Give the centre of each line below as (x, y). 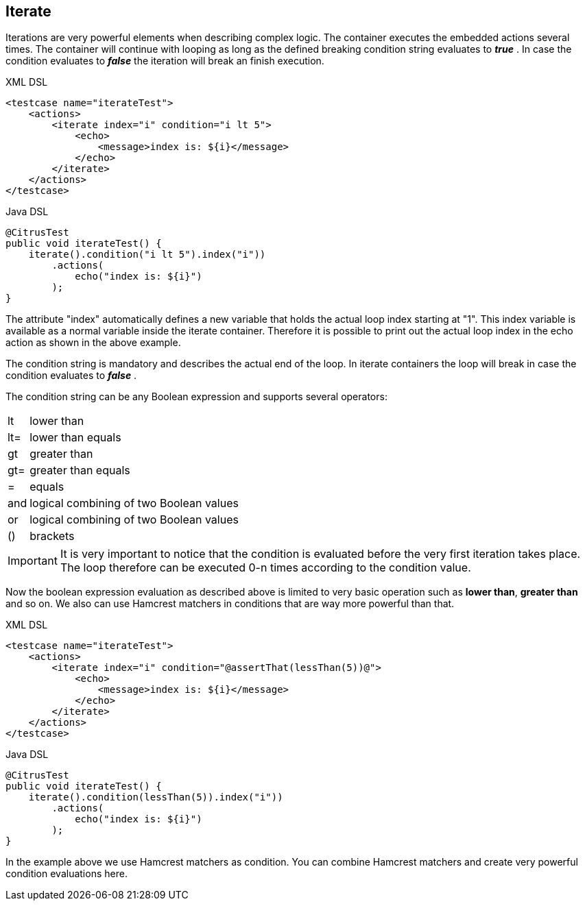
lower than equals (75, 438)
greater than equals (80, 470)
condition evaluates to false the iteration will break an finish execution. (165, 61)
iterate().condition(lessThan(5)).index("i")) (156, 797)
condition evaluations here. (67, 874)
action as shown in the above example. (93, 343)
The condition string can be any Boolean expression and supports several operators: (196, 397)
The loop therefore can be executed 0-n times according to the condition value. (265, 568)
